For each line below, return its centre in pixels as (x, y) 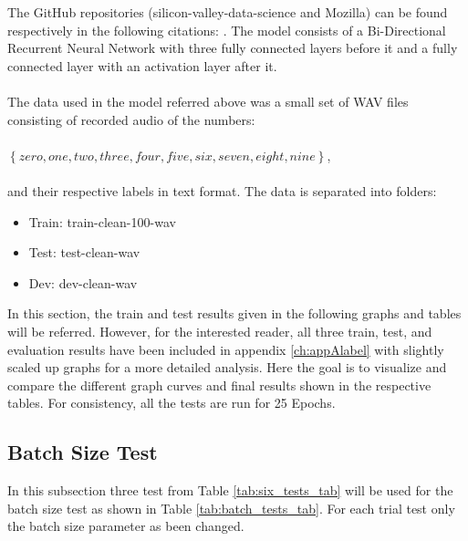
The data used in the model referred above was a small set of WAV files (208, 101)
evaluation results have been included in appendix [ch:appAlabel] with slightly (226, 349)
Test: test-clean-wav (84, 252)
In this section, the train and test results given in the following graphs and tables (234, 313)
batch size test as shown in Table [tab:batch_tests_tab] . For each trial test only (231, 508)
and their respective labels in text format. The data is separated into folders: (222, 190)
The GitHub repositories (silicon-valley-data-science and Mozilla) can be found (228, 12)
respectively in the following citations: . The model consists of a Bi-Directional (227, 30)
